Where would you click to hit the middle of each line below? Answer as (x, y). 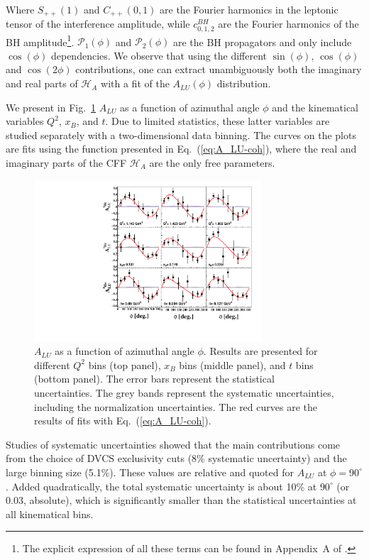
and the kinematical (315, 107)
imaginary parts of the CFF (66, 163)
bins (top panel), (125, 364)
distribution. (244, 83)
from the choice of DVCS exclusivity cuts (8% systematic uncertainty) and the (176, 458)
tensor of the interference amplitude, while (98, 24)
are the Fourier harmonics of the (288, 24)
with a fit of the (135, 83)
